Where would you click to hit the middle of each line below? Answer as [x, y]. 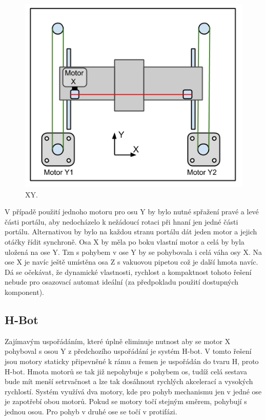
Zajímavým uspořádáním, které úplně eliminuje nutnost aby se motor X [118, 341]
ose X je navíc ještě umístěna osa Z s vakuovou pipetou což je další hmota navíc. [131, 262]
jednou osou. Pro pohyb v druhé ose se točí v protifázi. [91, 411]
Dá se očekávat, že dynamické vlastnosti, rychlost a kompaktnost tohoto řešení [128, 272]
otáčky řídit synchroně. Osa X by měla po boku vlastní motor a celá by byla [125, 242]
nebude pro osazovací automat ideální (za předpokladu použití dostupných [122, 282]
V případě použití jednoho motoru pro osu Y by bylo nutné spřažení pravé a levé [132, 212]
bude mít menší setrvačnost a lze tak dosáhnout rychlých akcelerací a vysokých [129, 381]
